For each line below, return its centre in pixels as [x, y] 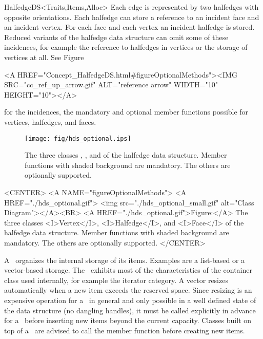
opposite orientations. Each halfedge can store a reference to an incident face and [132, 17]
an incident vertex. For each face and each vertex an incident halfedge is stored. [129, 27]
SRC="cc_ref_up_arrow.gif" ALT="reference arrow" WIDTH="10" [111, 84]
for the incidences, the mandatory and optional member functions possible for [126, 112]
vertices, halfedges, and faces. [50, 121]
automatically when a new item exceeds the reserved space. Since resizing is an [128, 290]
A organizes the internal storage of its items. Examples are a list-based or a [125, 260]
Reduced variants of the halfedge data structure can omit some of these [116, 37]
